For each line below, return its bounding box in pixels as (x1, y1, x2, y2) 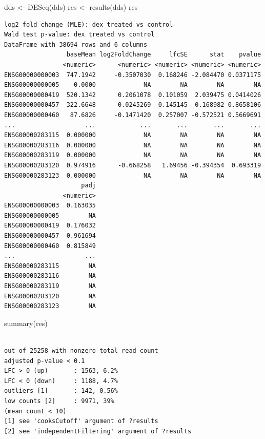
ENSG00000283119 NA (4, 282, 96, 290)
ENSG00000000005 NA (4, 212, 96, 219)
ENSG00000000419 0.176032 (4, 222, 96, 230)
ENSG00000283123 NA (4, 302, 96, 310)
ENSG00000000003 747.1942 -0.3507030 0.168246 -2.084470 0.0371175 (4, 71, 261, 79)
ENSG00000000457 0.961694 (4, 232, 96, 240)
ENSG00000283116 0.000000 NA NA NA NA (4, 141, 261, 149)
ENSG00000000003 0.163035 (4, 202, 96, 209)
